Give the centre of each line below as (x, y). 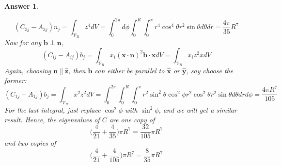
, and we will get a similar (198, 109)
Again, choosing (28, 71)
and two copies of (30, 143)
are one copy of (132, 119)
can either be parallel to (130, 71)
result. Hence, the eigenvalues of (52, 119)
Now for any (23, 42)
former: (16, 80)
